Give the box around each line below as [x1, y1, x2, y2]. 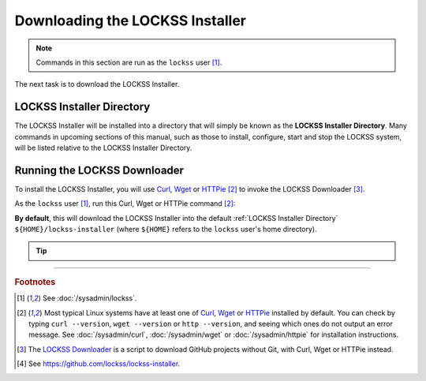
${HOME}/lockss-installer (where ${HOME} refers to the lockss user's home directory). [14, 225, 317, 234]
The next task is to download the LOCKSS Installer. [14, 80, 180, 89]
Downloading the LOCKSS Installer [14, 12, 246, 29]
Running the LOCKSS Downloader [14, 163, 185, 177]
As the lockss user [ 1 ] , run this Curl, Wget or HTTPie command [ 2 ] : [14, 199, 236, 208]
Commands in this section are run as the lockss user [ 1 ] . [35, 58, 222, 67]
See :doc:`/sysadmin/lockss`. [42, 293, 137, 303]
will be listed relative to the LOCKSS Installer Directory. [14, 143, 192, 153]
